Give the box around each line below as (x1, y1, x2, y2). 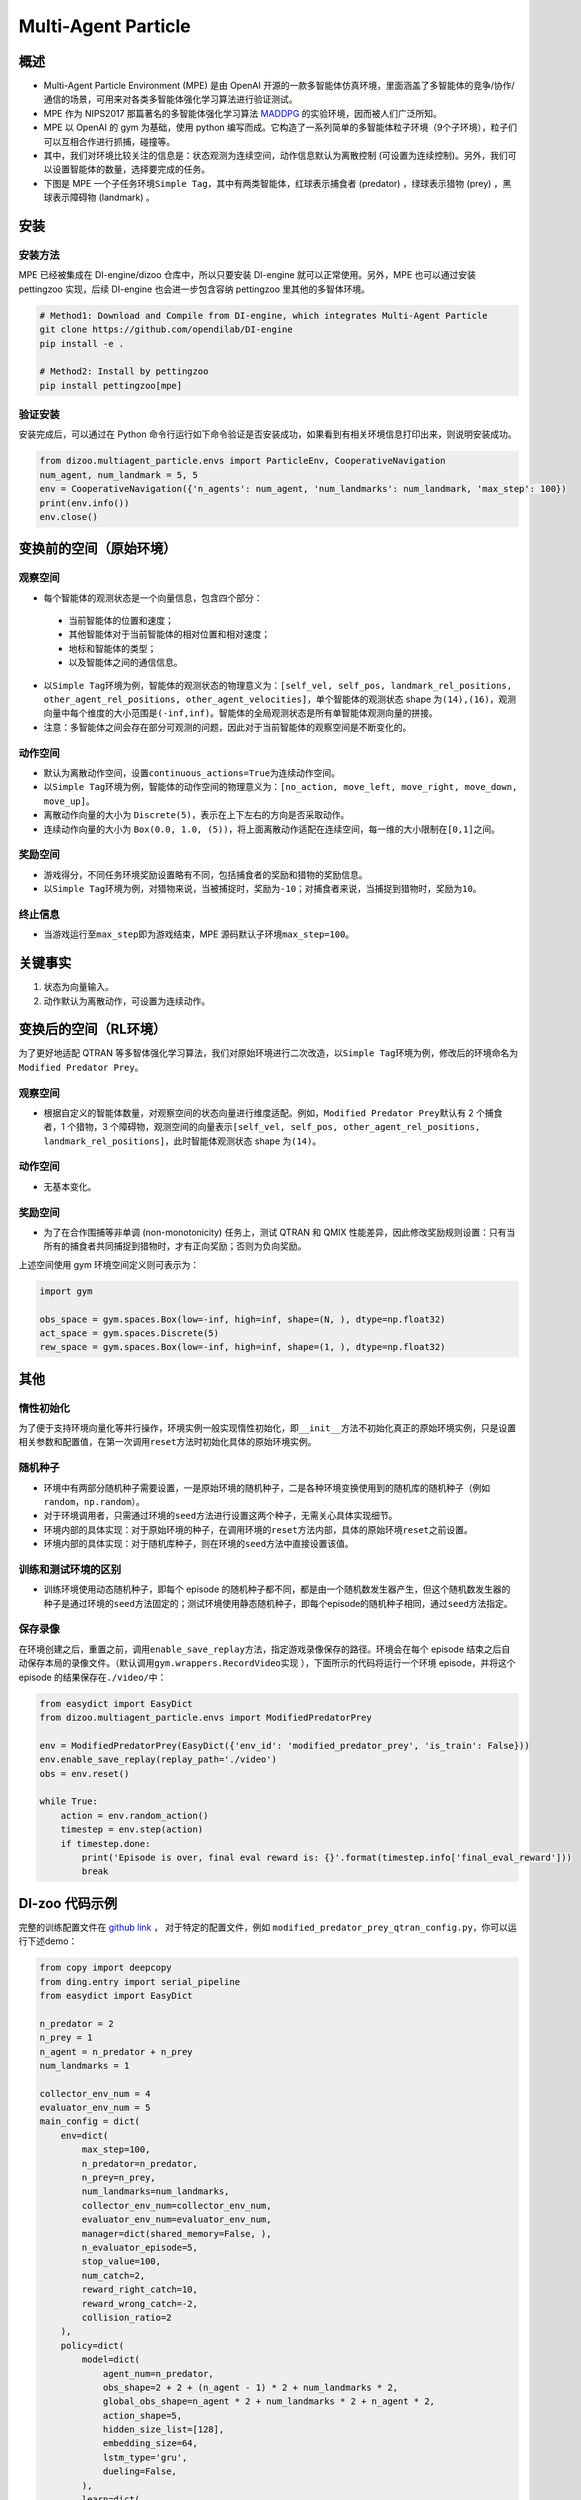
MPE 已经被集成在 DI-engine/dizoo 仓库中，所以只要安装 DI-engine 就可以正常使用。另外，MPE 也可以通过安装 (18, 269, 477, 281)
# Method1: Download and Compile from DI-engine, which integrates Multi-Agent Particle (39, 310, 489, 321)
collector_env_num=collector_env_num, (81, 2200, 272, 2211)
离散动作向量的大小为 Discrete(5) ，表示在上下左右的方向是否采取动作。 (43, 809, 350, 821)
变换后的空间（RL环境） (18, 1021, 167, 1038)
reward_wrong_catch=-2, (81, 2298, 199, 2309)
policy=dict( (60, 2340, 125, 2351)
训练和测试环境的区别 (18, 1562, 122, 1576)
